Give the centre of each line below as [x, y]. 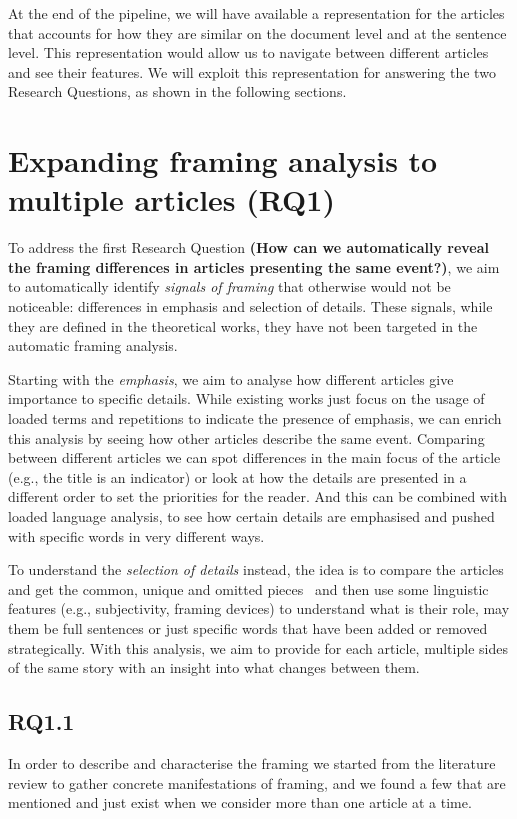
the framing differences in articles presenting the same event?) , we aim [254, 266]
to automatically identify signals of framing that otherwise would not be [229, 286]
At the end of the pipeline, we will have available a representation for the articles [256, 13]
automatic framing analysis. [93, 345]
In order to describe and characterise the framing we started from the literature [252, 762]
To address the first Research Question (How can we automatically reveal [248, 247]
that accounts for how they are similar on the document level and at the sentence [257, 32]
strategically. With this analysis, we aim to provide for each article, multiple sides [258, 647]
